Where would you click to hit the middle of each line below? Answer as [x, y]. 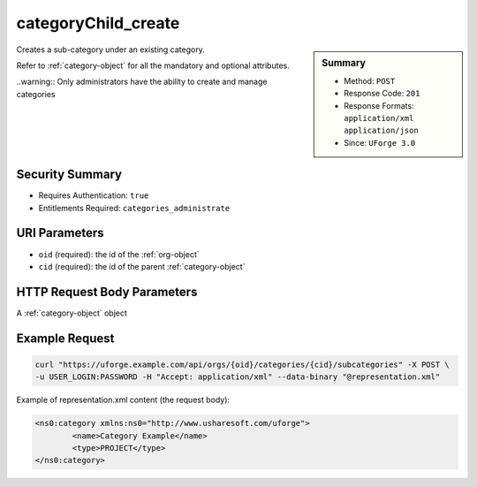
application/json [381, 131]
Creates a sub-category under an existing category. [110, 49]
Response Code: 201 [382, 94]
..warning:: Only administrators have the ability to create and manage [142, 82]
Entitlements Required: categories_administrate [134, 208]
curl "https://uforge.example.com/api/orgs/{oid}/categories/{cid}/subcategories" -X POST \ [242, 364]
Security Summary [69, 175]
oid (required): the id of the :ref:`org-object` [119, 254]
